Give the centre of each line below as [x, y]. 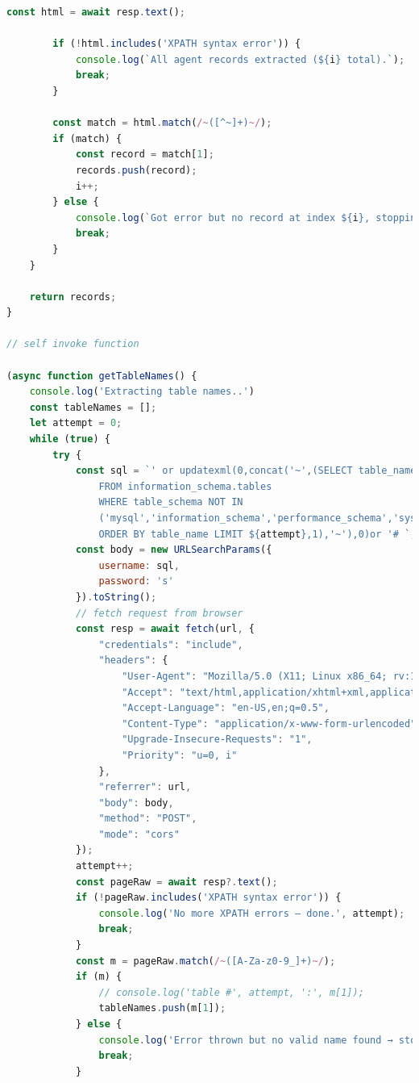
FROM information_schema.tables [185, 486]
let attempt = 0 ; [76, 423]
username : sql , [139, 565]
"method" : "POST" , [148, 819]
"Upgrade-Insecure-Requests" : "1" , [217, 740]
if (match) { [87, 138]
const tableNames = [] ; [93, 407]
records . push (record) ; [136, 170]
